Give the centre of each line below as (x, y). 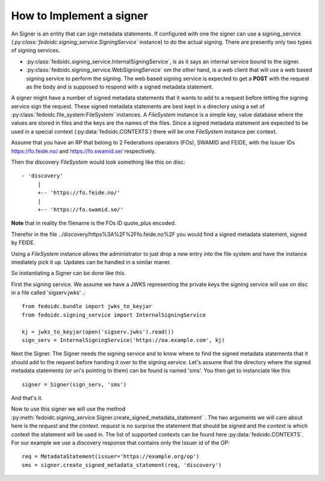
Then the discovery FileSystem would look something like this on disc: (98, 162)
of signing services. (36, 51)
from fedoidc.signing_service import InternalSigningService (114, 315)
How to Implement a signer (80, 16)
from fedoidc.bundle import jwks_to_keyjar (87, 306)
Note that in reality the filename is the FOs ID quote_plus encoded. (94, 223)
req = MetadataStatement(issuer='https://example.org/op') (111, 457)
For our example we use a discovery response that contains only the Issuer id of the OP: (120, 442)
